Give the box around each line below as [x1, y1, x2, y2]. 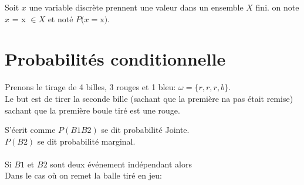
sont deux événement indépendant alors [50, 157, 192, 170]
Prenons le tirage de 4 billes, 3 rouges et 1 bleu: [5, 81, 176, 93]
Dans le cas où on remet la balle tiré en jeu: [5, 169, 162, 181]
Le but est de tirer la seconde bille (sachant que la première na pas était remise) [5, 92, 293, 104]
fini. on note [255, 1, 299, 13]
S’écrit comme [5, 124, 56, 136]
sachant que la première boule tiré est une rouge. [5, 104, 180, 116]
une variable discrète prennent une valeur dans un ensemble [29, 1, 244, 13]
